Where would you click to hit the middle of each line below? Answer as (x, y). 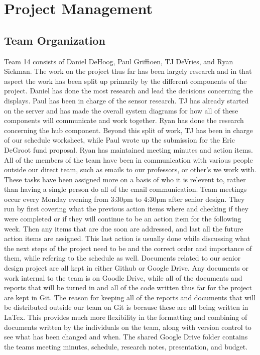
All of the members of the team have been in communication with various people (128, 159)
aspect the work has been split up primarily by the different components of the (125, 81)
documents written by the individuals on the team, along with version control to (128, 327)
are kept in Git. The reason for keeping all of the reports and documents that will (130, 297)
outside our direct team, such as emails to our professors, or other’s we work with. (130, 169)
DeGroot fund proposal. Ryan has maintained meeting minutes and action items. (128, 149)
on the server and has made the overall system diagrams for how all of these (121, 110)
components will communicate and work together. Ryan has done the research (124, 120)
